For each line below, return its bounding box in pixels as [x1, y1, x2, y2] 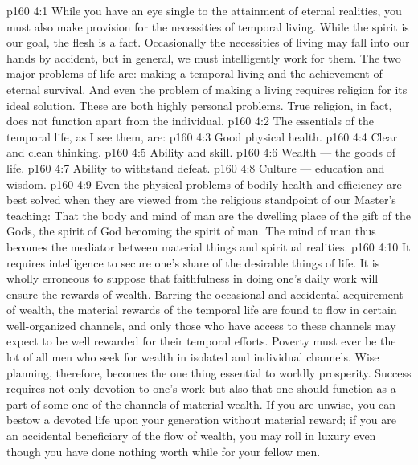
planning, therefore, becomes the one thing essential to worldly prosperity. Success [6, 364, 412, 381]
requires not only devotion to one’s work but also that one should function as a [6, 380, 396, 397]
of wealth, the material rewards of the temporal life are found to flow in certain [6, 301, 397, 318]
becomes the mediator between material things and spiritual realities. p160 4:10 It [6, 238, 411, 255]
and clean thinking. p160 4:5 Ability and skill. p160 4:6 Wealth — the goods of [6, 144, 395, 161]
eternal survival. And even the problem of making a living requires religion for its [6, 80, 408, 97]
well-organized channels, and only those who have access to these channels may [6, 316, 396, 333]
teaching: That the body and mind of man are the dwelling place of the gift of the [6, 206, 411, 223]
